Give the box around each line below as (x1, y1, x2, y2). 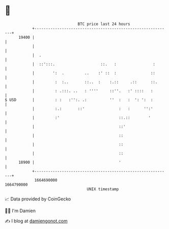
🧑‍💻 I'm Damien (5, 208, 36, 214)
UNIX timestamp (87, 186, 119, 192)
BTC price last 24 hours (77, 21, 130, 27)
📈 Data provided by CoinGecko (5, 196, 71, 202)
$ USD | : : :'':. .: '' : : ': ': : (5, 97, 153, 103)
